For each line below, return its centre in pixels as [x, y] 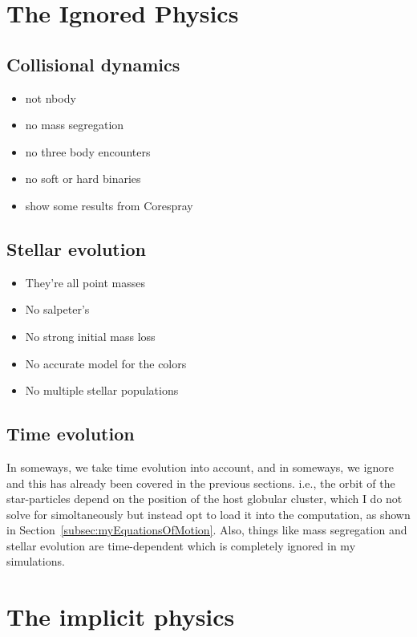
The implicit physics [121, 617]
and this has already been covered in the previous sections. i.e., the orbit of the [201, 483]
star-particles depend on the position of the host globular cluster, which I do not [204, 499]
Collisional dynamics [93, 64]
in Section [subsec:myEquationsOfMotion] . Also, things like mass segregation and [207, 530]
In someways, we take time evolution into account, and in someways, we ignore [200, 467]
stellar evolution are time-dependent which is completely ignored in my [181, 545]
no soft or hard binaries [83, 179]
